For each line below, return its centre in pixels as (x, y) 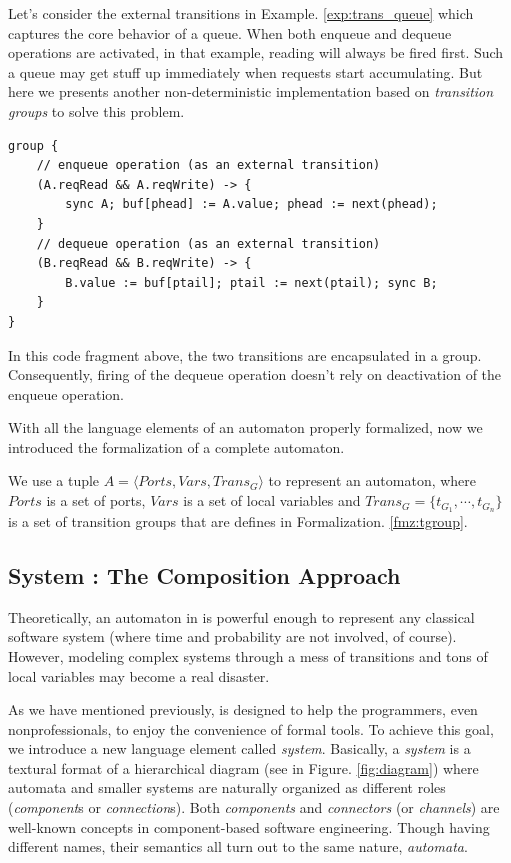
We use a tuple (54, 480)
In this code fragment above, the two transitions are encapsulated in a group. (245, 354)
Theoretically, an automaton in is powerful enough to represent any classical (241, 616)
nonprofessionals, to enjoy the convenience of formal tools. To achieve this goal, (251, 728)
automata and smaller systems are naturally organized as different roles (227, 787)
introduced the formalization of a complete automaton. (176, 446)
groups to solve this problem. (96, 110)
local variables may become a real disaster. (139, 675)
